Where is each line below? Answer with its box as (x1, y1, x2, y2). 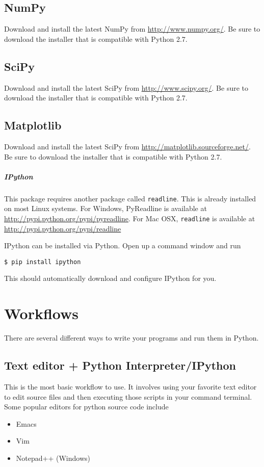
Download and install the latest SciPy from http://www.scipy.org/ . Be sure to (4, 82, 248, 93)
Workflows (4, 303, 79, 324)
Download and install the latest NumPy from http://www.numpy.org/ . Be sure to (4, 23, 260, 34)
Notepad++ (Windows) (16, 452, 90, 463)
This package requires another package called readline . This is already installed (4, 193, 256, 203)
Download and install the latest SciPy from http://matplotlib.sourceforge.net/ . (4, 141, 251, 151)
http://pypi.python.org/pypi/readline (4, 223, 121, 233)
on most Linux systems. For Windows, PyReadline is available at (4, 203, 207, 214)
